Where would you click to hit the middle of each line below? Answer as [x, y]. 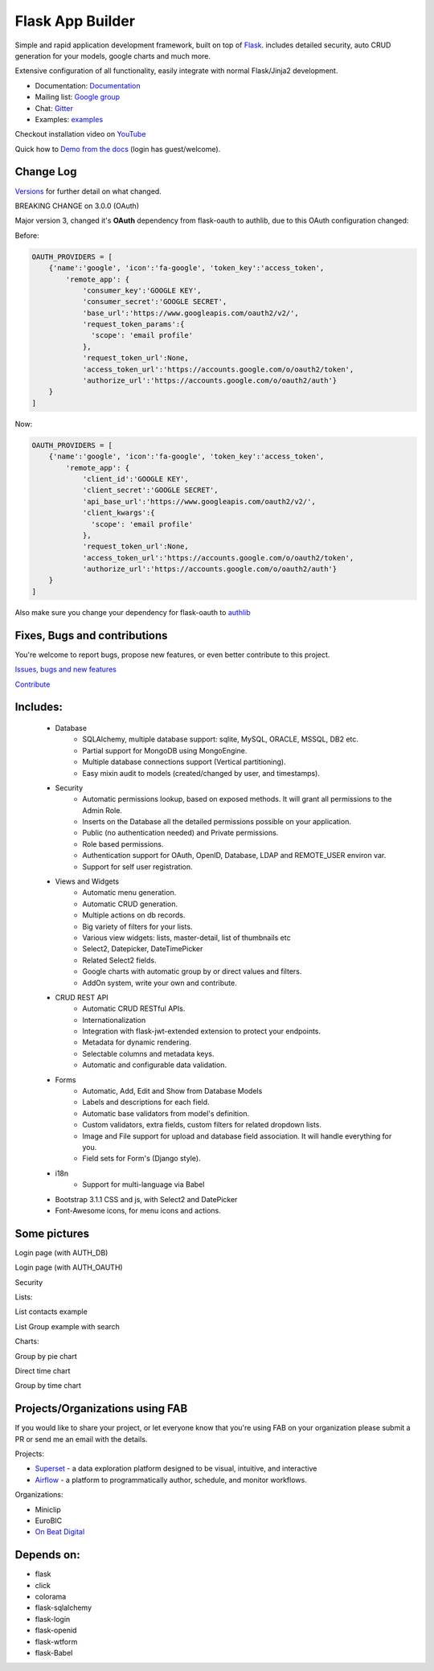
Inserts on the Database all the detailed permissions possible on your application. [217, 822]
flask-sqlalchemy [63, 1607]
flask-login [53, 1619]
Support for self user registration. [137, 866]
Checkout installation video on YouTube [80, 134]
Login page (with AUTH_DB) [61, 1252]
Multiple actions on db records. [134, 915]
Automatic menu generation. [129, 893]
